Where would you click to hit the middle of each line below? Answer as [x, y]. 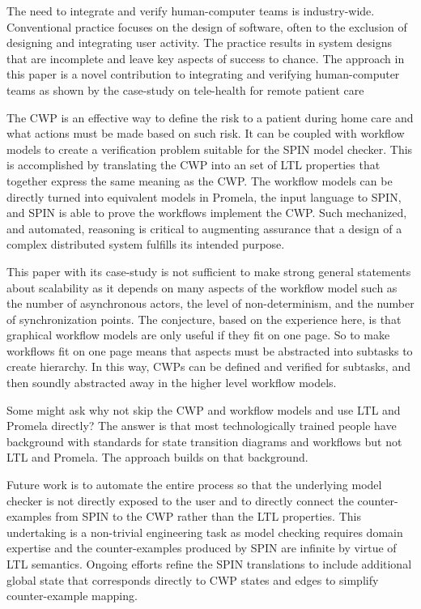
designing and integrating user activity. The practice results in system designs [199, 43]
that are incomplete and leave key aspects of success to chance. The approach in [206, 58]
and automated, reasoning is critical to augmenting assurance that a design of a [204, 228]
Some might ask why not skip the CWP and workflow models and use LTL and [204, 409]
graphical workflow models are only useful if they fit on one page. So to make [198, 335]
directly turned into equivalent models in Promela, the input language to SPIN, [204, 196]
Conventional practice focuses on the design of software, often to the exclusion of [207, 26]
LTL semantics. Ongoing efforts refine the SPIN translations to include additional [209, 564]
